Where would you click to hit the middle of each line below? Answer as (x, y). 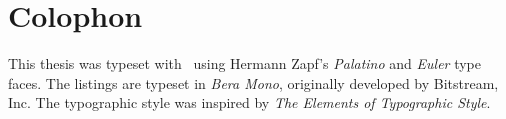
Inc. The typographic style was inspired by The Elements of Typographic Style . (249, 102)
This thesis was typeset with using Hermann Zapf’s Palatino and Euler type (244, 63)
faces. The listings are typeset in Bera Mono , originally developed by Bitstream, (253, 82)
